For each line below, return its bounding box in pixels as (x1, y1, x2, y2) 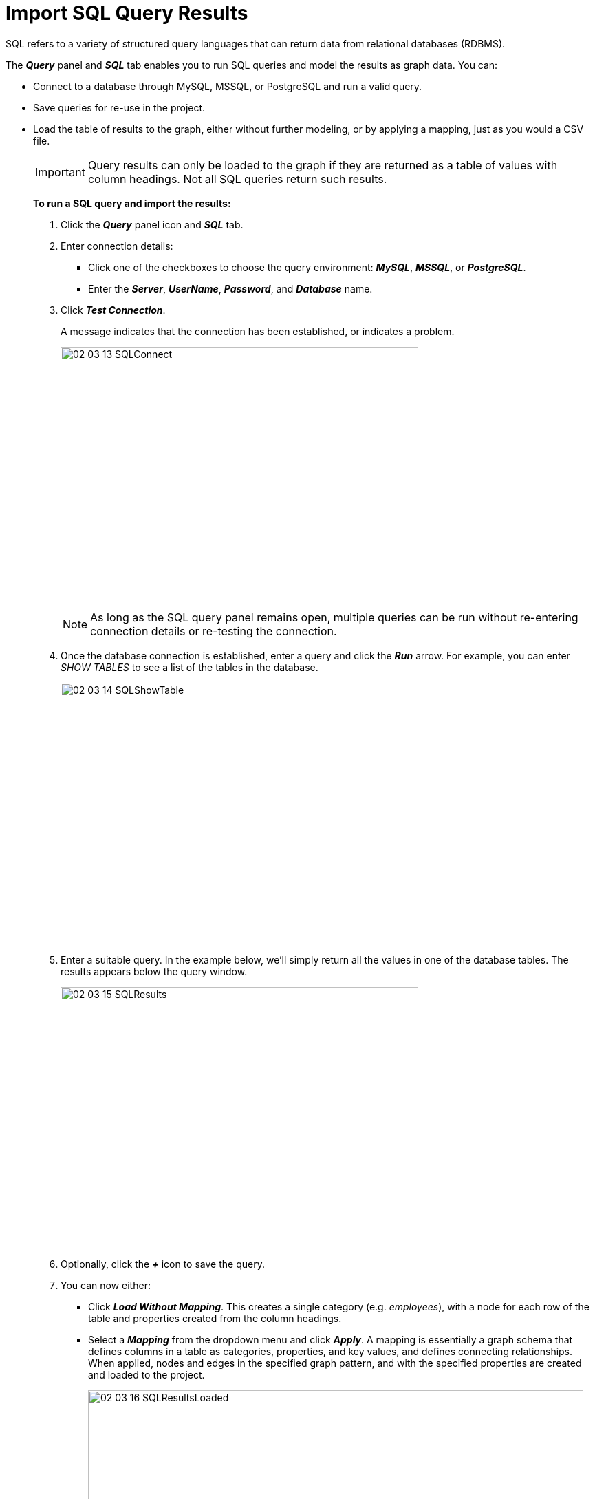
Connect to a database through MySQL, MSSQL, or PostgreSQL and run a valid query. (33, 80, 422, 92)
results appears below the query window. (61, 965, 248, 977)
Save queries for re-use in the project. (33, 101, 206, 114)
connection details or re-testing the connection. (90, 624, 337, 638)
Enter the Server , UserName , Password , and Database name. (88, 282, 373, 295)
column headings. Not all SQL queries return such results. (87, 171, 387, 186)
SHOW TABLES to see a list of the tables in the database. (61, 661, 318, 673)
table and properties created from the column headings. (88, 1312, 342, 1324)
